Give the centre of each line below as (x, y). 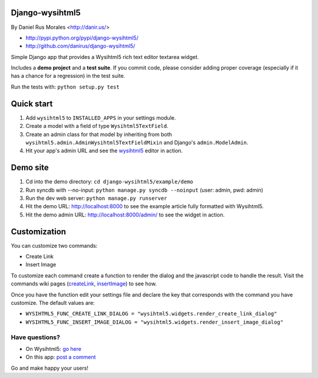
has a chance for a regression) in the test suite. (68, 76)
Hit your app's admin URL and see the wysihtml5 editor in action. (104, 151)
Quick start (32, 103)
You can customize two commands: (54, 245)
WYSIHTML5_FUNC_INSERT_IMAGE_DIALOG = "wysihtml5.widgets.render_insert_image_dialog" (155, 322)
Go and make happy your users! (49, 368)
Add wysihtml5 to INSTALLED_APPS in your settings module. (101, 117)
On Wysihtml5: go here (54, 349)
